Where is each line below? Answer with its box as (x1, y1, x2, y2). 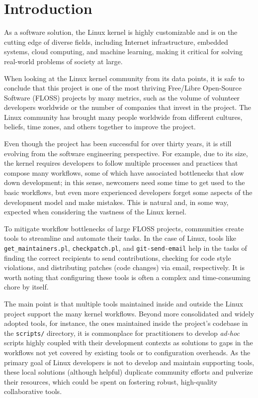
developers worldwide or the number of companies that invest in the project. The (4, 102, 252, 112)
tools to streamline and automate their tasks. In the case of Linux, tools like (4, 233, 236, 243)
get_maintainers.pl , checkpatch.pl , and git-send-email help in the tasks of (4, 243, 247, 253)
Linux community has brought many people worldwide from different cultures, (4, 111, 243, 122)
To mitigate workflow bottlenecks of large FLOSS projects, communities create (4, 223, 244, 233)
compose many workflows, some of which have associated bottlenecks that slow (4, 167, 244, 178)
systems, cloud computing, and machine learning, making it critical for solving (4, 46, 243, 57)
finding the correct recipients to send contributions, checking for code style (4, 252, 231, 263)
